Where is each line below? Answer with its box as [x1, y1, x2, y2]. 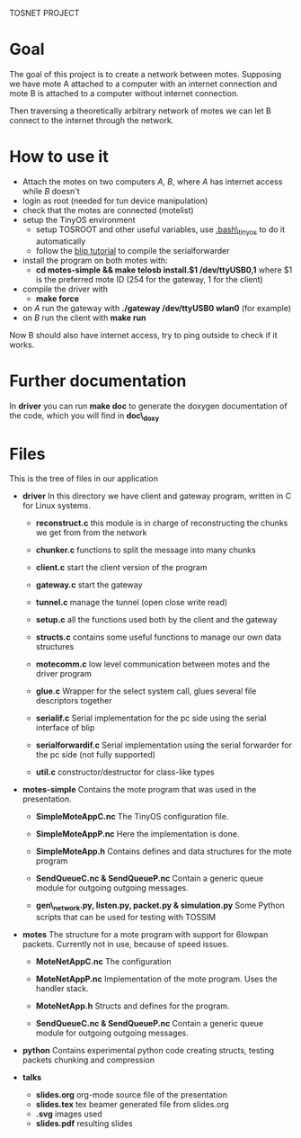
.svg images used [35, 1108, 103, 1119]
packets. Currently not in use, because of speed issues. [22, 939, 229, 950]
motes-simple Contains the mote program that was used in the [22, 784, 257, 795]
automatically [35, 236, 86, 246]
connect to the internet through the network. [9, 114, 174, 125]
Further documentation [9, 371, 187, 390]
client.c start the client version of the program [35, 562, 208, 573]
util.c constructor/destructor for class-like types [35, 766, 215, 777]
